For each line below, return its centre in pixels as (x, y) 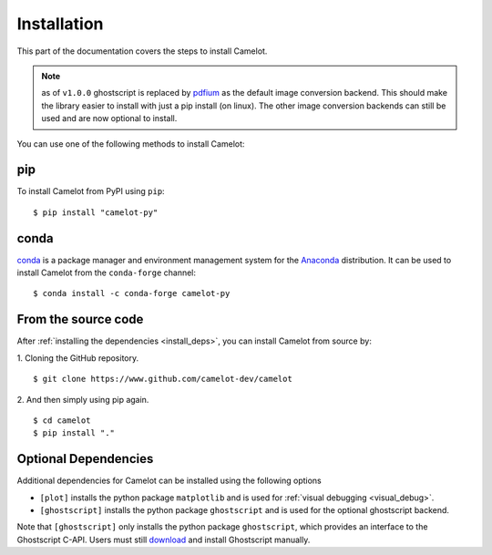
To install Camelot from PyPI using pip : (91, 191)
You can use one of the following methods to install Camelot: (131, 144)
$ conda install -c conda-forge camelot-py (132, 293)
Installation (60, 24)
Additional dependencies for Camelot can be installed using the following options (169, 481)
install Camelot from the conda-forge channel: (106, 272)
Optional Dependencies (85, 459)
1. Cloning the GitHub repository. (78, 358)
